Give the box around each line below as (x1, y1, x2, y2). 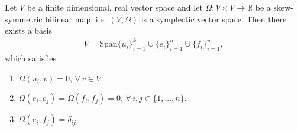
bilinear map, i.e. (45, 12, 106, 25)
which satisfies (5, 52, 56, 64)
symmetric (5, 12, 43, 25)
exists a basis (5, 24, 53, 37)
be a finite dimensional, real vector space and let (27, 1, 203, 13)
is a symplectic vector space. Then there (141, 12, 287, 25)
